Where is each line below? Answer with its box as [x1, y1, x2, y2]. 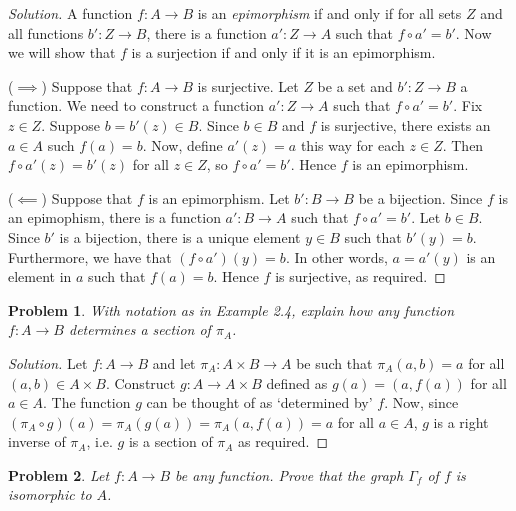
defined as [266, 372, 328, 393]
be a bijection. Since [358, 187, 483, 208]
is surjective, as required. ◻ [275, 266, 446, 287]
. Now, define [142, 134, 223, 155]
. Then [442, 134, 484, 155]
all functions [8, 22, 84, 43]
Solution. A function [8, 3, 133, 23]
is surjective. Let [197, 75, 299, 96]
